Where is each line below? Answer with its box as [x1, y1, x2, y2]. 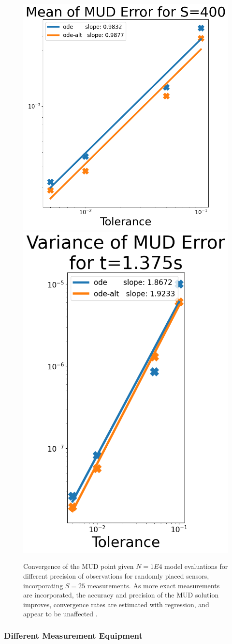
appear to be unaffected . [23, 609, 98, 619]
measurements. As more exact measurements [87, 580, 220, 590]
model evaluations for [164, 561, 228, 571]
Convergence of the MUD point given [23, 561, 134, 571]
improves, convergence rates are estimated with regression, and [23, 599, 209, 609]
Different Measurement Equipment [4, 629, 143, 641]
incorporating [23, 580, 63, 590]
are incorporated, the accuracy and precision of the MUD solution [23, 590, 219, 600]
